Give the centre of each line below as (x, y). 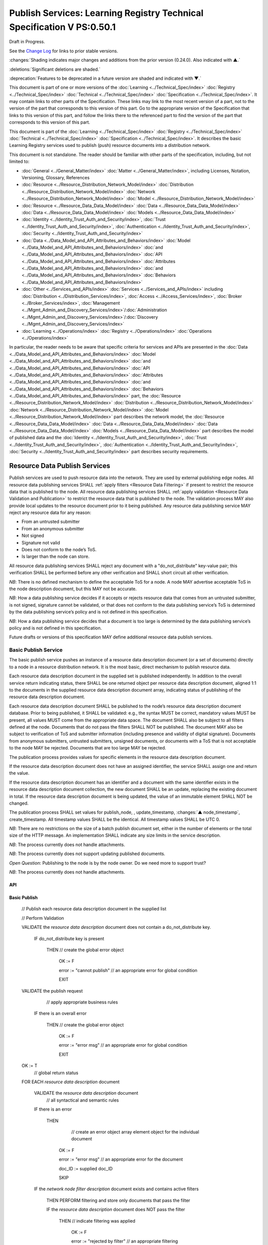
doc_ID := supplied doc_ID (86, 1168)
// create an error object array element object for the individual (135, 1132)
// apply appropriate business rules (82, 1002)
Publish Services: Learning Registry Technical (106, 13)
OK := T (30, 1066)
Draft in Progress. (27, 42)
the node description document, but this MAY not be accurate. (73, 589)
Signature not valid (41, 542)
